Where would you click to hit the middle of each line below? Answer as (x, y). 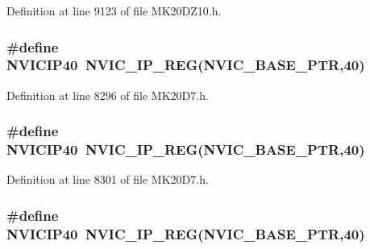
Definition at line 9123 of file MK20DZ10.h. (114, 10)
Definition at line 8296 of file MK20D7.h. (108, 95)
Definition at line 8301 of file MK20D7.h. (108, 179)
